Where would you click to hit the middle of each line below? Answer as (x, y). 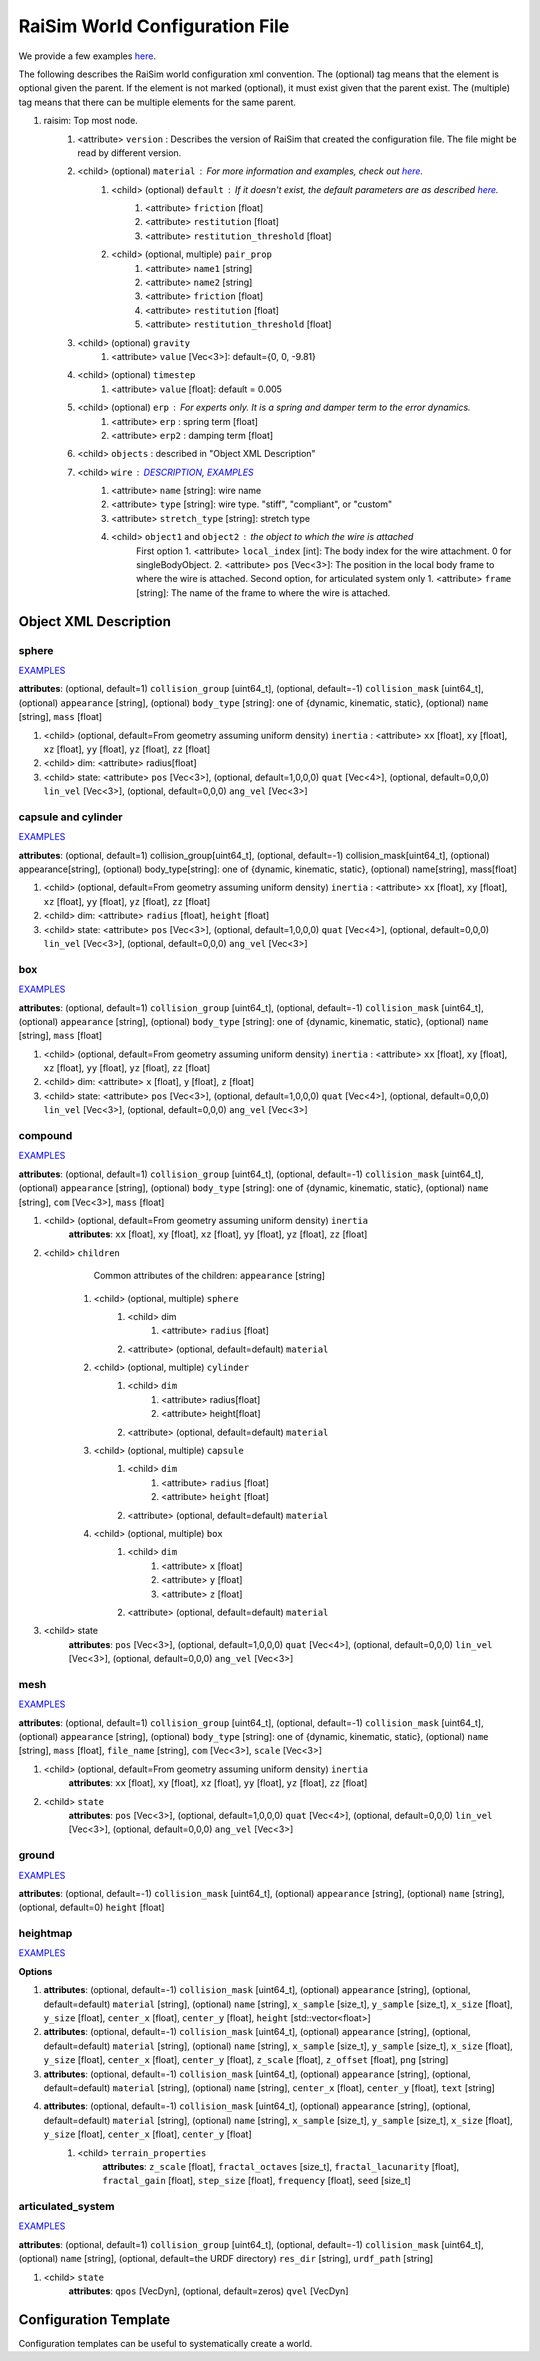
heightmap (45, 1933)
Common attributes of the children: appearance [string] (209, 1276)
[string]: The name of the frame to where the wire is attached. (263, 592)
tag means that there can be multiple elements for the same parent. (157, 102)
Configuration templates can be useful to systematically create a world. (165, 2343)
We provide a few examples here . (87, 56)
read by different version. (129, 152)
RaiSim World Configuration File (154, 26)
